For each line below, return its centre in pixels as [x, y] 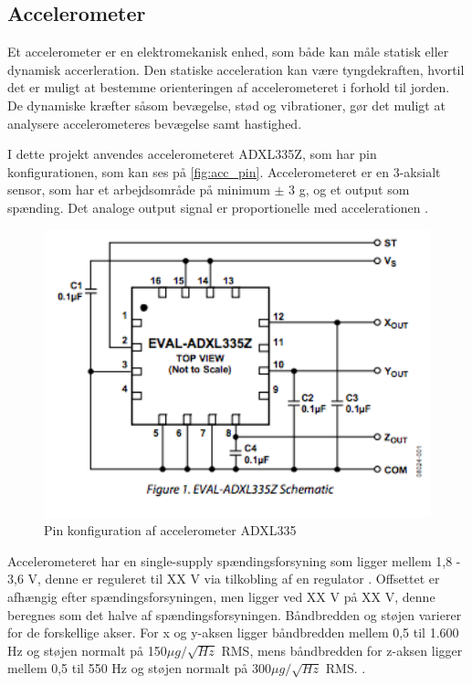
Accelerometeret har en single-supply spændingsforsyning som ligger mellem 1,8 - [234, 560]
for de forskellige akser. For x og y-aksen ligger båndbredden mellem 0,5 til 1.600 [233, 632]
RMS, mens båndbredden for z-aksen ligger [342, 650]
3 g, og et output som [349, 190]
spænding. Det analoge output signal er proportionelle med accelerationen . [218, 207]
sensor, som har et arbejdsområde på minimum [139, 190]
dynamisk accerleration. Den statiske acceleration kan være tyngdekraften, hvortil [236, 69]
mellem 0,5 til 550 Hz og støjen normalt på [128, 668]
